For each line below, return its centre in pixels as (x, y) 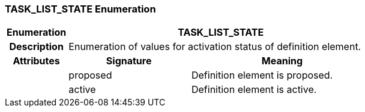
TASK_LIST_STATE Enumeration (80, 9)
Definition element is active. (254, 90)
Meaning (282, 61)
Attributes (36, 61)
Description (36, 47)
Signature (129, 61)
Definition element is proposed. (262, 75)
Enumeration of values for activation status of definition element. (215, 47)
